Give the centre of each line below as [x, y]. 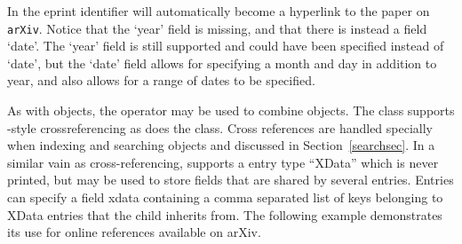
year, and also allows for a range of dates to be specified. [161, 80]
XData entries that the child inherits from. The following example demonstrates [225, 214]
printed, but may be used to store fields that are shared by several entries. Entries [231, 180]
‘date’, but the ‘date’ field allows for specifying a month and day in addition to [222, 63]
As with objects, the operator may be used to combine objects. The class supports [231, 110]
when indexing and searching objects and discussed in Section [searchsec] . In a [221, 145]
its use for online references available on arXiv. [134, 232]
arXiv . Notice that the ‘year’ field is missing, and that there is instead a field [217, 28]
